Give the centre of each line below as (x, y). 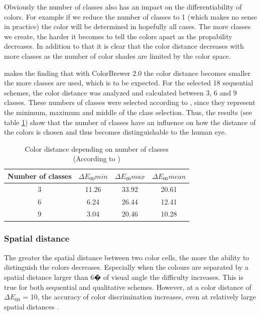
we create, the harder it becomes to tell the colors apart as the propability (118, 36)
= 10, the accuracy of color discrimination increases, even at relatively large (139, 297)
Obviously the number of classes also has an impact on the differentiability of (123, 7)
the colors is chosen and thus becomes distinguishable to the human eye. (115, 132)
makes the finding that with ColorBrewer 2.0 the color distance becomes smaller (127, 73)
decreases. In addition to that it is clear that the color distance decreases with (124, 46)
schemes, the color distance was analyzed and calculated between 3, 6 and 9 (120, 92)
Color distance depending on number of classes (97, 148)
